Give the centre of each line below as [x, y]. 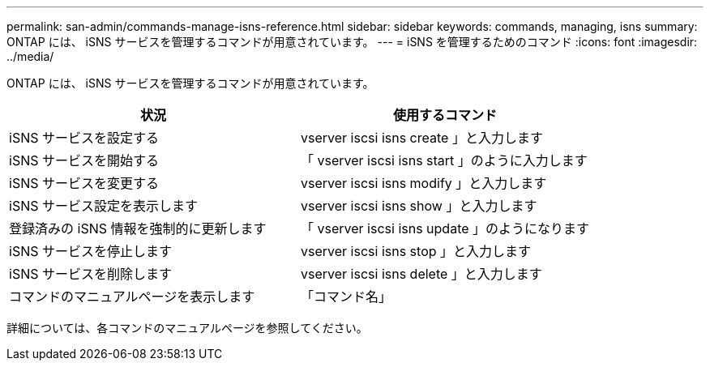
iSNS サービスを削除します [90, 274]
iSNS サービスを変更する [84, 183]
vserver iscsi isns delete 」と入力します [421, 274]
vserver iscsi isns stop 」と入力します [416, 251]
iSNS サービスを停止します [90, 251]
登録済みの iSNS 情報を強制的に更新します [138, 228]
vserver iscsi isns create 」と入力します [422, 138]
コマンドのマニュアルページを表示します [132, 297]
